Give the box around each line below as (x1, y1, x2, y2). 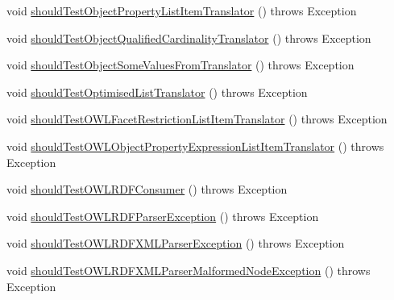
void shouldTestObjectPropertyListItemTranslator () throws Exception (6, 2, 357, 19)
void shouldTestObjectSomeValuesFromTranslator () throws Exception (6, 56, 355, 73)
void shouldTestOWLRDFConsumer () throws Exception (6, 181, 288, 198)
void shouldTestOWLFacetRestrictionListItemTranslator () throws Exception (6, 110, 388, 127)
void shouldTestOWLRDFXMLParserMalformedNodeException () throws (6, 261, 371, 278)
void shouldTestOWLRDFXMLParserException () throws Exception (6, 235, 345, 252)
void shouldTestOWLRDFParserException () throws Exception (6, 207, 319, 224)
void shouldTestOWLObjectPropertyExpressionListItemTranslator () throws (6, 137, 384, 154)
